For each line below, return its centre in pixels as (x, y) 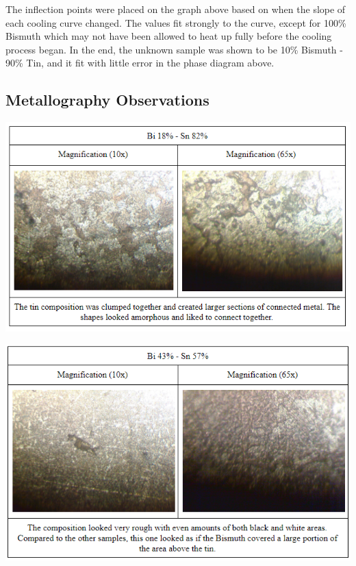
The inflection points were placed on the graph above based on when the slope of (176, 9)
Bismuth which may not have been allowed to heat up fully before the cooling (169, 36)
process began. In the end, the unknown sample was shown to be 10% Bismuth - (174, 49)
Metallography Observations (107, 100)
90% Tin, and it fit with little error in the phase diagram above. (140, 63)
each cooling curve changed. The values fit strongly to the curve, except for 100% (176, 22)
